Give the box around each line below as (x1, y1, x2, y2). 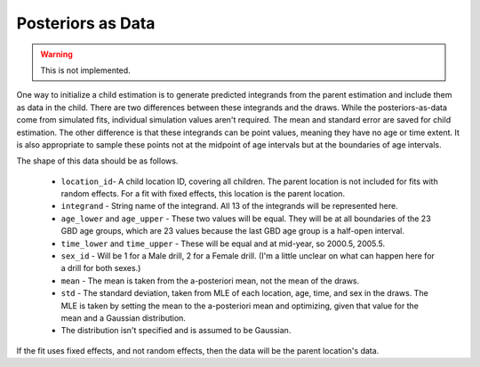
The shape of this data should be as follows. (16, 156, 179, 166)
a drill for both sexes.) (60, 263, 141, 274)
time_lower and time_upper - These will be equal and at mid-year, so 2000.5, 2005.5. (60, 238, 386, 249)
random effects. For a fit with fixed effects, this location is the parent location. (60, 188, 346, 199)
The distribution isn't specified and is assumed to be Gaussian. (60, 325, 292, 336)
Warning (40, 49, 73, 60)
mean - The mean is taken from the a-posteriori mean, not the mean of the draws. (60, 275, 360, 286)
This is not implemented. (40, 65, 131, 76)
